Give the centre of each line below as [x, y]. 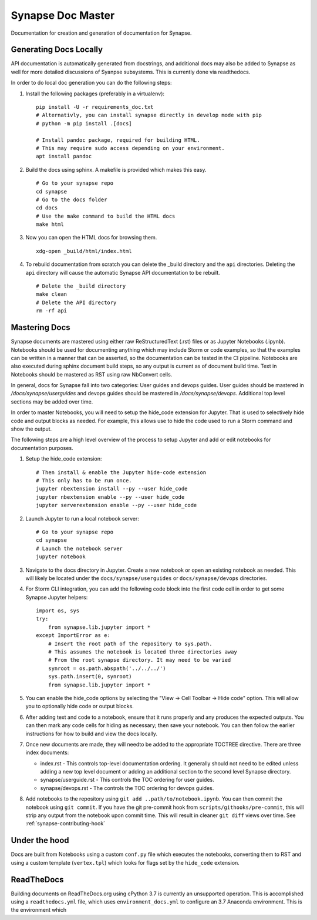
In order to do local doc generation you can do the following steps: [91, 83]
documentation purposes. [42, 448]
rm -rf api [52, 311]
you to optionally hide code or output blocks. [80, 706]
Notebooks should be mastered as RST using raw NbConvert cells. [92, 374]
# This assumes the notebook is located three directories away [142, 652]
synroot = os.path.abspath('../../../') [107, 668]
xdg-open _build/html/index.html [84, 251]
